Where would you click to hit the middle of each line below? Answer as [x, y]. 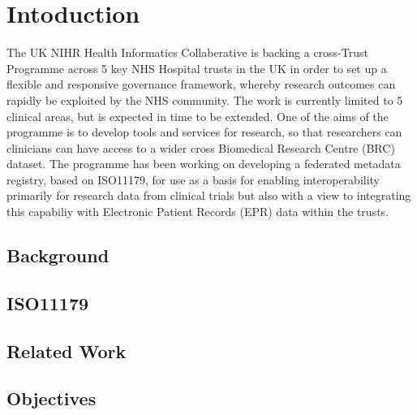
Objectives [52, 398]
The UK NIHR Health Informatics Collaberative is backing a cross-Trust [187, 52]
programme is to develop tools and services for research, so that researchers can [204, 132]
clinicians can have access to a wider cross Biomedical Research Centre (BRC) [201, 147]
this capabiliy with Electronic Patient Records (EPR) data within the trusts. [198, 212]
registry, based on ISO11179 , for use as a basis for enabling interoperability [193, 179]
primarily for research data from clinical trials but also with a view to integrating [209, 195]
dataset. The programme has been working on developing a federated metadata [204, 164]
